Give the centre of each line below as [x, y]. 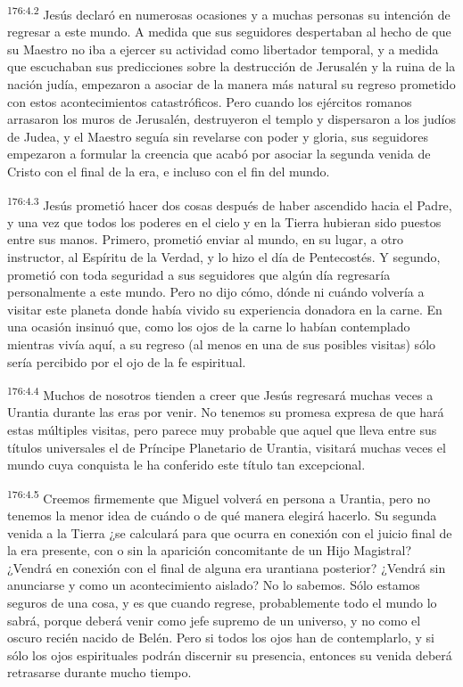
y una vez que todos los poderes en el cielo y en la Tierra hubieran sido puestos [224, 221]
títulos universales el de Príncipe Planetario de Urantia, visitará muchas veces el [227, 447]
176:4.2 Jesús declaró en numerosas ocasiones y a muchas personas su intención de [229, 13]
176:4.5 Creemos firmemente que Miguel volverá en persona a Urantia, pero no [219, 496]
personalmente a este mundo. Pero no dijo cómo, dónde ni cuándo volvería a [216, 292]
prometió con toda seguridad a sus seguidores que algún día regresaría [199, 274]
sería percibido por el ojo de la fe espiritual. [127, 361]
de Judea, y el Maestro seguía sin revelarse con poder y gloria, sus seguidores [218, 136]
